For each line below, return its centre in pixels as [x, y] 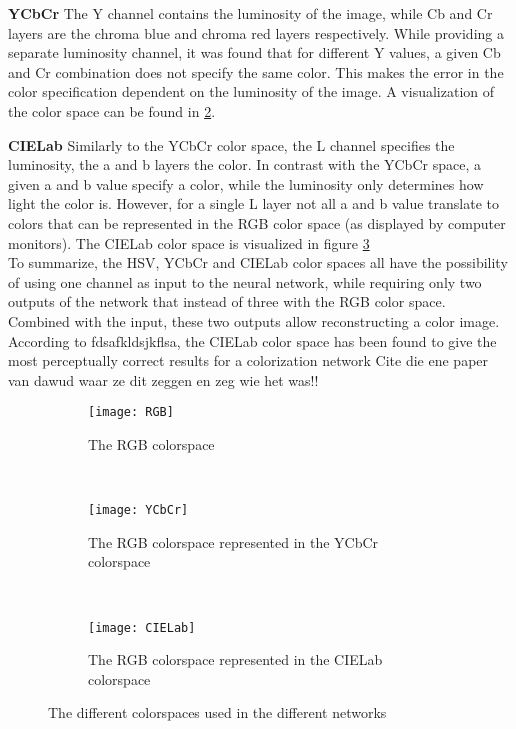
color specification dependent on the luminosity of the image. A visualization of [251, 91]
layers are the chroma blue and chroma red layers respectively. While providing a [256, 32]
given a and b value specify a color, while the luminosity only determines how [246, 183]
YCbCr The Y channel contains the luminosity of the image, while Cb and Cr [250, 13]
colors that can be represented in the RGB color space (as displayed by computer [257, 222]
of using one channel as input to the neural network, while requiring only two [245, 281]
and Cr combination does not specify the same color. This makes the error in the [256, 71]
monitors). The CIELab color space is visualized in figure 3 [189, 242]
